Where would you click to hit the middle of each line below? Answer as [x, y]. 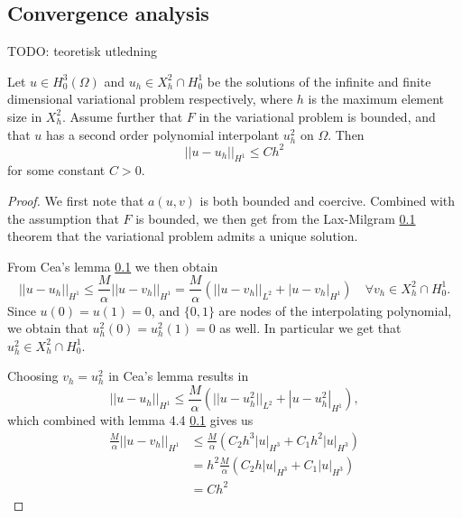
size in [25, 116]
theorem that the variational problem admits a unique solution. [183, 236]
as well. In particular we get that [310, 328]
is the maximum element [376, 99]
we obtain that [48, 328]
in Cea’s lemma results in [179, 376]
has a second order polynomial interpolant [163, 134]
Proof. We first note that [76, 201]
